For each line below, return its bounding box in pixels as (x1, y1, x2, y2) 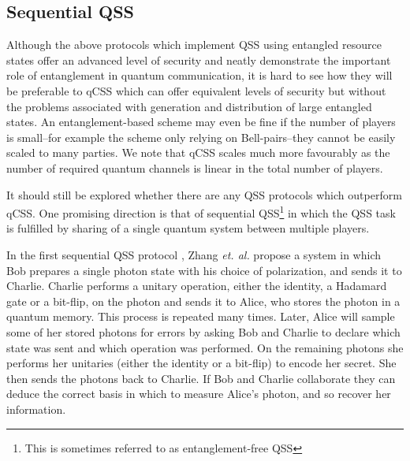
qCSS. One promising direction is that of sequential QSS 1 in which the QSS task (6, 203, 396, 221)
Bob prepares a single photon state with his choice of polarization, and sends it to (6, 262, 402, 278)
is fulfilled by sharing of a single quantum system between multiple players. (6, 220, 370, 236)
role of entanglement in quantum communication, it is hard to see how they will (6, 67, 393, 84)
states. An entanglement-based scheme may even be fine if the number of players (6, 113, 396, 130)
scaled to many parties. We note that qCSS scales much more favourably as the (6, 144, 390, 161)
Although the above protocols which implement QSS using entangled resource (6, 36, 382, 53)
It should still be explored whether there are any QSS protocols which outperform (6, 186, 402, 203)
